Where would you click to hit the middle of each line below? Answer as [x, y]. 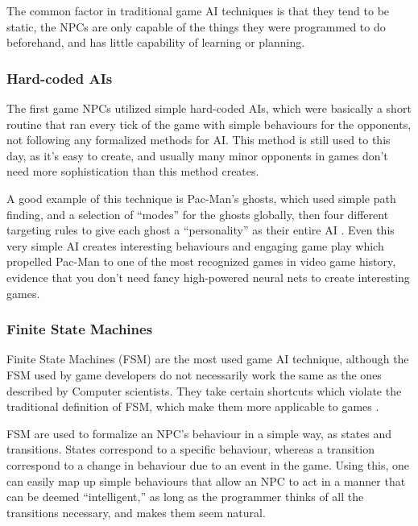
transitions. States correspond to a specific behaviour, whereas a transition [190, 449]
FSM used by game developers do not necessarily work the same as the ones [194, 374]
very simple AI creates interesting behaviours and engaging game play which [195, 245]
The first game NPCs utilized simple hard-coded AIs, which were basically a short [209, 108]
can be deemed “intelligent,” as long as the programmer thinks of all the [185, 497]
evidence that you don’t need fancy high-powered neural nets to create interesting [208, 277]
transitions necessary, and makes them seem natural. [136, 512]
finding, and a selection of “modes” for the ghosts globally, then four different [198, 214]
